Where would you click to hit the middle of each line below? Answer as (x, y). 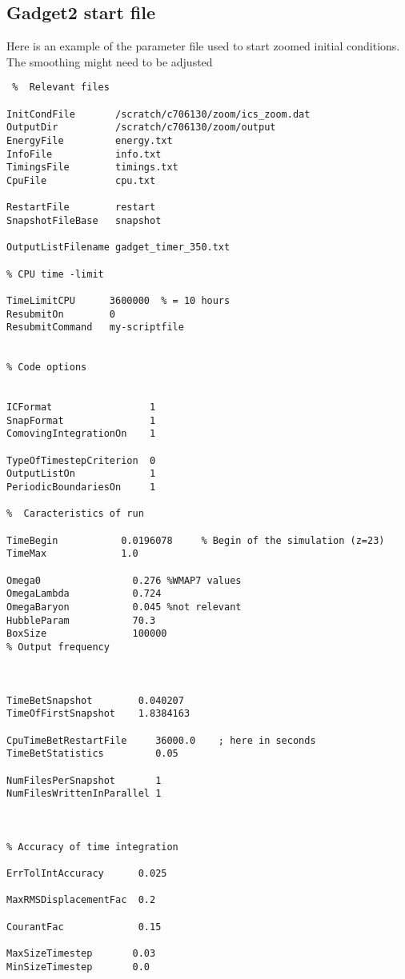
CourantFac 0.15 (84, 927)
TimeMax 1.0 (72, 554)
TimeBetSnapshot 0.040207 (95, 700)
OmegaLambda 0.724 (84, 594)
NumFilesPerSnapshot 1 (84, 780)
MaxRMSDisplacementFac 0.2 (81, 900)
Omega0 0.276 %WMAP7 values (124, 580)
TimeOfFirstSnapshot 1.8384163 (98, 714)
